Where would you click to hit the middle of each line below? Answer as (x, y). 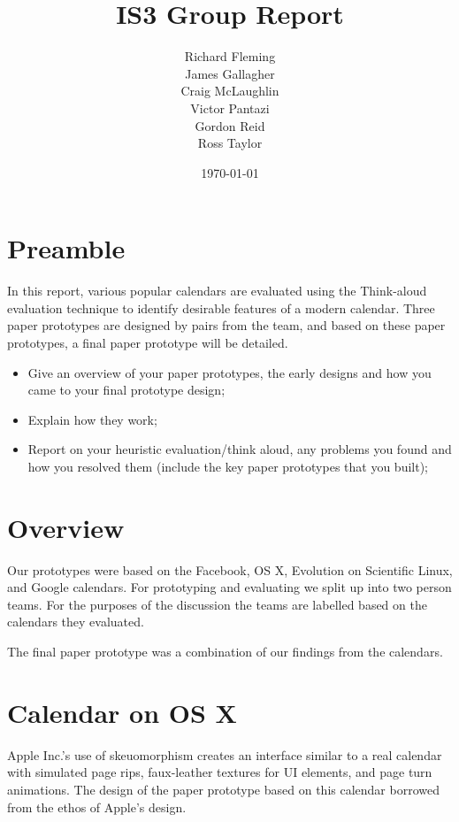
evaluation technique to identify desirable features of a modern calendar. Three (221, 307)
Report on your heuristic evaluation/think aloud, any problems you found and (240, 449)
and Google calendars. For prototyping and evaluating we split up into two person (229, 587)
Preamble (66, 248)
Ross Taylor (230, 143)
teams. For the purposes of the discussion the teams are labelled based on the (217, 604)
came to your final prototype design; (126, 390)
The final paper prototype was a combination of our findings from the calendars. (225, 652)
